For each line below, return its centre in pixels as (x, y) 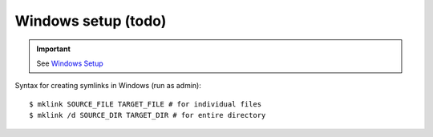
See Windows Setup (70, 63)
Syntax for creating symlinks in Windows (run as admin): (108, 86)
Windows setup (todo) (91, 21)
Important (54, 49)
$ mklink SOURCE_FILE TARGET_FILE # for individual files (146, 104)
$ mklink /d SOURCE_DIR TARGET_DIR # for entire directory (148, 115)
